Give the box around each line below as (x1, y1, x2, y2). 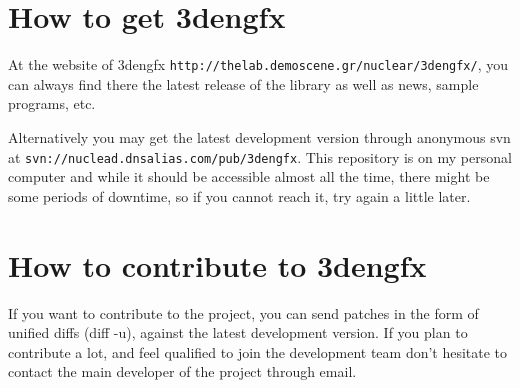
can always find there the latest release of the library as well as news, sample (8, 73, 479, 94)
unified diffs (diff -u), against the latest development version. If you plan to (8, 322, 468, 343)
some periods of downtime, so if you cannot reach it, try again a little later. (8, 185, 471, 206)
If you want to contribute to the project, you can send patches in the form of (8, 302, 479, 323)
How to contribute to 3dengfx (8, 244, 427, 285)
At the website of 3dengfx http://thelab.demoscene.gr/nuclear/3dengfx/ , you (8, 54, 509, 75)
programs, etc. (8, 93, 96, 114)
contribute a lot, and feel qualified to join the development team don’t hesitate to (8, 341, 508, 362)
